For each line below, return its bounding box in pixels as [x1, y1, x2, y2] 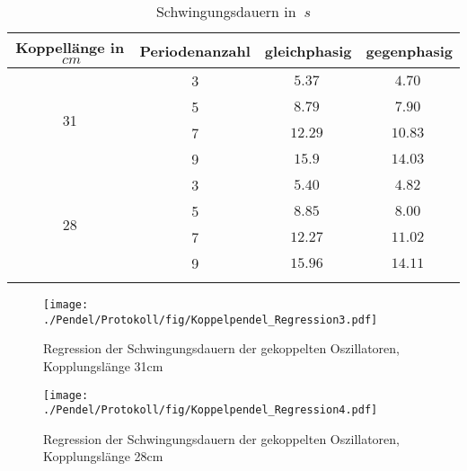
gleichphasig [264, 40, 352, 61]
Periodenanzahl [139, 40, 251, 61]
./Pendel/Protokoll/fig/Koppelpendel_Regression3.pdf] [43, 313, 378, 326]
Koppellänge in [15, 37, 125, 58]
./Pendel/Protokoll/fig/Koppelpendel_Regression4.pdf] [43, 404, 378, 417]
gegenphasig [366, 40, 453, 61]
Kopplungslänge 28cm [43, 447, 163, 466]
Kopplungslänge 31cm [43, 356, 163, 375]
